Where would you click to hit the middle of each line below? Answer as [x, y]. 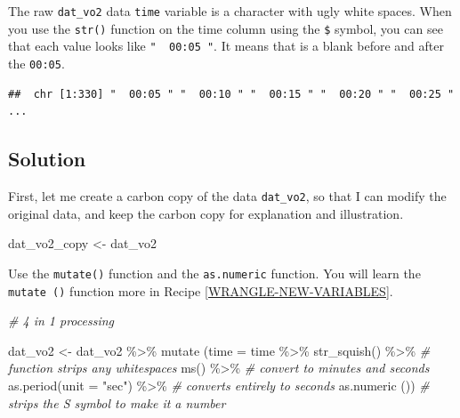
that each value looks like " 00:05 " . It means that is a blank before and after [226, 46]
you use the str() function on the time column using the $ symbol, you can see [226, 28]
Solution [47, 159]
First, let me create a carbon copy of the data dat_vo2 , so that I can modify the [227, 196]
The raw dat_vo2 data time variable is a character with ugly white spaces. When [230, 11]
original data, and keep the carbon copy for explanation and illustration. [206, 213]
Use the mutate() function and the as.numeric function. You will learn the [214, 273]
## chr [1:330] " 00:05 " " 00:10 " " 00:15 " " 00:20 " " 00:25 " [231, 94]
